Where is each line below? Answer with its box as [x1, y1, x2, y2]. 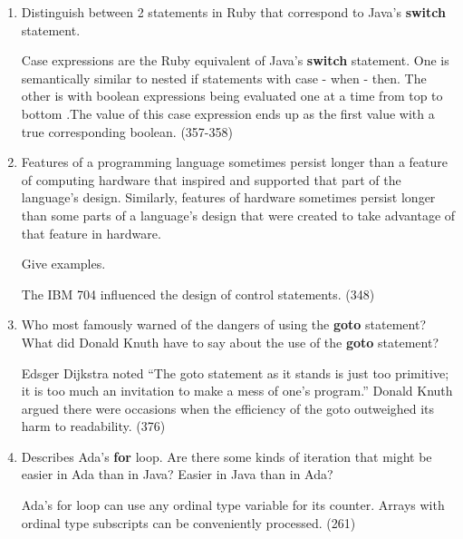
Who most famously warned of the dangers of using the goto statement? [21, 315, 427, 334]
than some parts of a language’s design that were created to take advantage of [21, 205, 456, 224]
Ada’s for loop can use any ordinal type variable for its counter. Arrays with [21, 495, 445, 514]
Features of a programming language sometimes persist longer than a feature [21, 152, 448, 171]
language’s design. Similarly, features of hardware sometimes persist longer [21, 188, 436, 207]
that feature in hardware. [21, 223, 161, 242]
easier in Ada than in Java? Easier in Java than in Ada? [21, 465, 333, 484]
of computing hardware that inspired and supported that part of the [21, 170, 401, 189]
